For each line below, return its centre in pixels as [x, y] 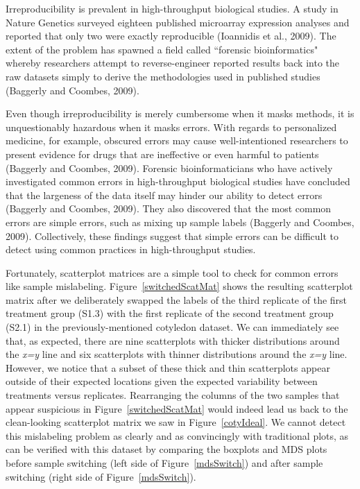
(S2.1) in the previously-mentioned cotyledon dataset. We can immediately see [172, 327]
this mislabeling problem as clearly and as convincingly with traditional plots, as [177, 435]
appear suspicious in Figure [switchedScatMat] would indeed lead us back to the [177, 408]
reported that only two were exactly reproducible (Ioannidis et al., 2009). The [171, 36]
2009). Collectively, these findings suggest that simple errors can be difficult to [172, 235]
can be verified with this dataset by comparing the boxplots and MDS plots [166, 449]
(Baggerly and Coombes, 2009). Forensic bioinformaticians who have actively [169, 168]
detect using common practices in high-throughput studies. [131, 249]
